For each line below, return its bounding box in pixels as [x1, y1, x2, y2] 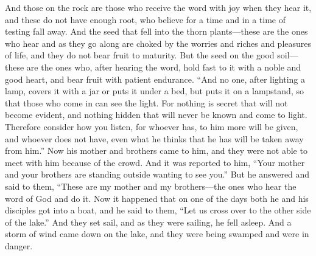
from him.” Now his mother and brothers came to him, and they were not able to [5, 144, 307, 157]
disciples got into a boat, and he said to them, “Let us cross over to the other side [5, 204, 311, 216]
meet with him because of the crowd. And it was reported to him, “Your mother [5, 156, 305, 168]
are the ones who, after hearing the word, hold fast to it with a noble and [26, 60, 301, 73]
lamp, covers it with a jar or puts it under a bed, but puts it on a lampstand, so [5, 85, 304, 97]
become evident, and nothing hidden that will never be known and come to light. [5, 108, 307, 121]
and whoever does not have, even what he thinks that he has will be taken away [5, 132, 304, 145]
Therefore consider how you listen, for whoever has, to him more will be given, [5, 120, 298, 133]
